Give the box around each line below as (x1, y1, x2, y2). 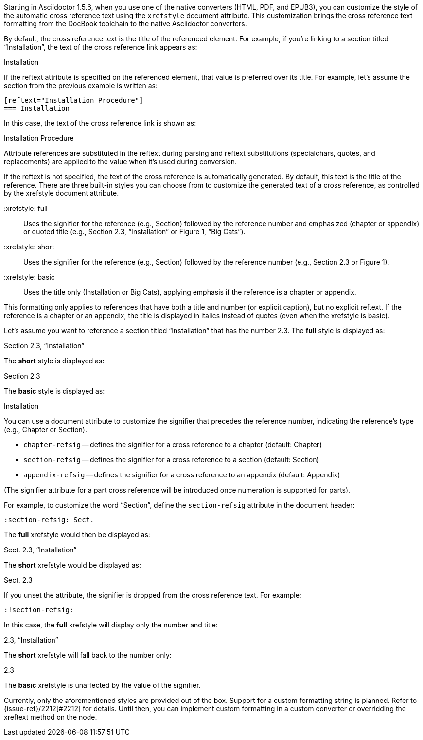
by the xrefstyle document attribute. (4, 189, 119, 197)
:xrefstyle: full (4, 204, 48, 212)
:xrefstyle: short (4, 243, 54, 251)
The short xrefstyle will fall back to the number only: (4, 651, 172, 659)
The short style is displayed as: (4, 357, 105, 365)
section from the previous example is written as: (4, 81, 158, 90)
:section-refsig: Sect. (4, 516, 94, 524)
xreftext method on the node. (4, 713, 97, 721)
